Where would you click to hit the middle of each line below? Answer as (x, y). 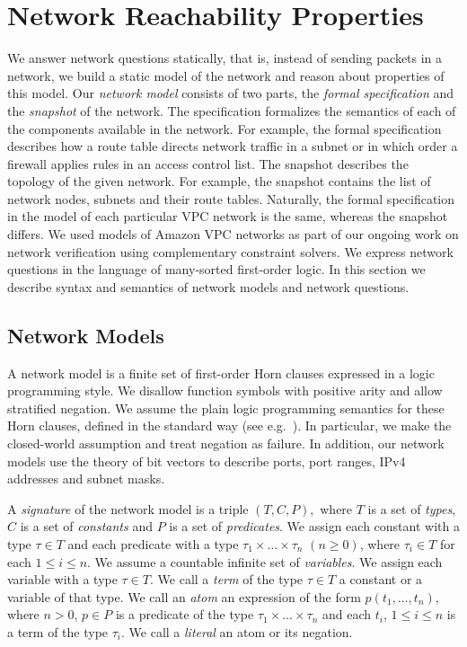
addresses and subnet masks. (86, 479)
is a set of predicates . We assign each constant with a (314, 526)
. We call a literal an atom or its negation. (237, 631)
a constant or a (381, 579)
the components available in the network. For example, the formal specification (225, 128)
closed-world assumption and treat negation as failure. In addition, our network (226, 443)
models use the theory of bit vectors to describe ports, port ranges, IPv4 (207, 461)
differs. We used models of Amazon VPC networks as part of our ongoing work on (233, 234)
